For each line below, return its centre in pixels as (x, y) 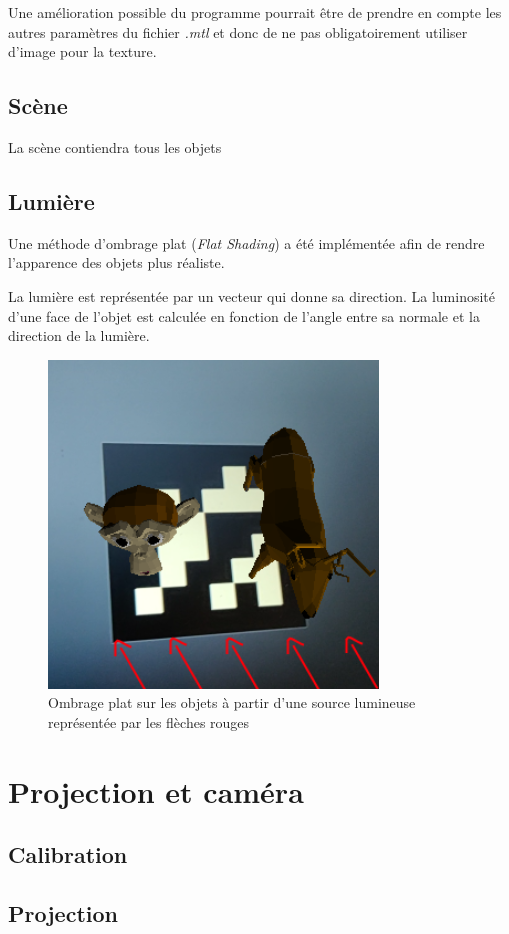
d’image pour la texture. (82, 51)
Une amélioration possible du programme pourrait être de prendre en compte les (255, 12)
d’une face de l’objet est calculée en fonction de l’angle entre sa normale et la (244, 315)
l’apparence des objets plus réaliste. (116, 262)
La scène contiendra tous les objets (115, 146)
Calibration (68, 854)
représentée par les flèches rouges (149, 721)
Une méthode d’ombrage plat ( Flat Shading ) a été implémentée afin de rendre (246, 242)
